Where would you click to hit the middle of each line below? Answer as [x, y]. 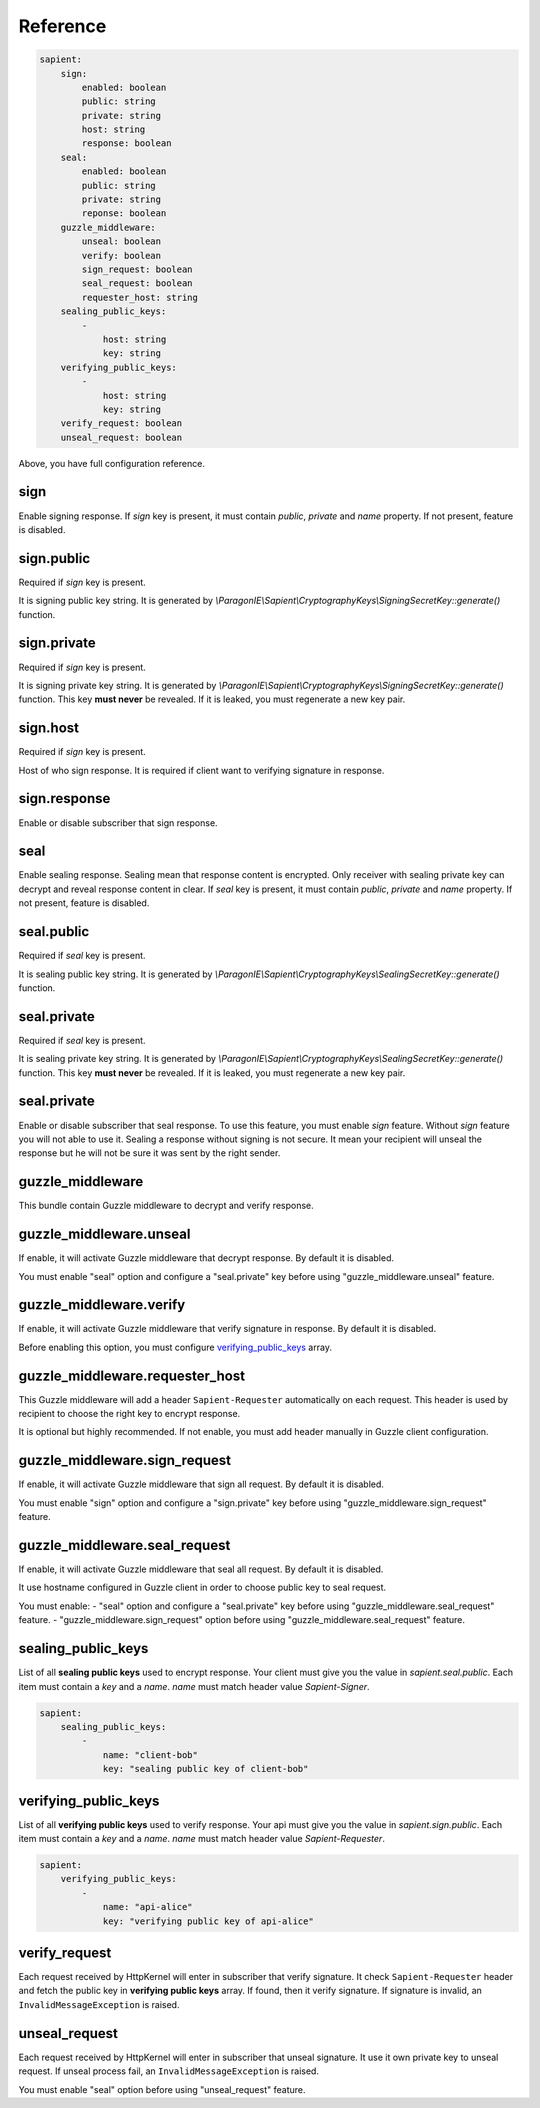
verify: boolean [121, 255]
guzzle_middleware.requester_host [131, 1375]
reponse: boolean [124, 213]
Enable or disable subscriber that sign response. [118, 822]
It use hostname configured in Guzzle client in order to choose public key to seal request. [202, 1587]
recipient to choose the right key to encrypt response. [129, 1414]
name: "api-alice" [148, 1907]
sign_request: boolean [137, 269]
